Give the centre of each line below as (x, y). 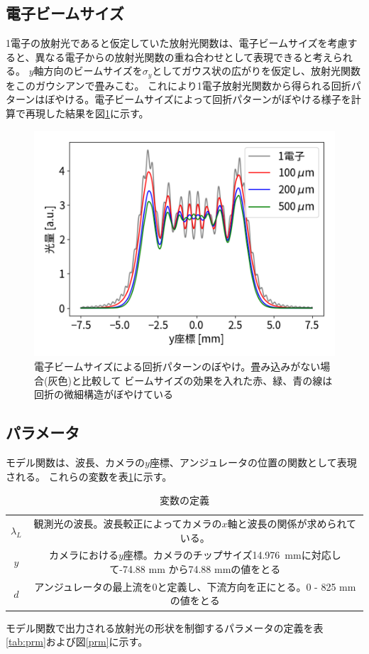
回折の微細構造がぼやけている (104, 394)
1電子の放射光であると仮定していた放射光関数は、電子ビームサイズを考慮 (177, 43)
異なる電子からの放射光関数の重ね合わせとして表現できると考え (184, 57)
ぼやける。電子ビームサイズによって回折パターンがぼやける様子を (198, 99)
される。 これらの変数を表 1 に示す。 (89, 476)
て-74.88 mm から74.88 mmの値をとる (195, 569)
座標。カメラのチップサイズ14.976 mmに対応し (232, 555)
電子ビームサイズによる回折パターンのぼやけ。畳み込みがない (177, 366)
